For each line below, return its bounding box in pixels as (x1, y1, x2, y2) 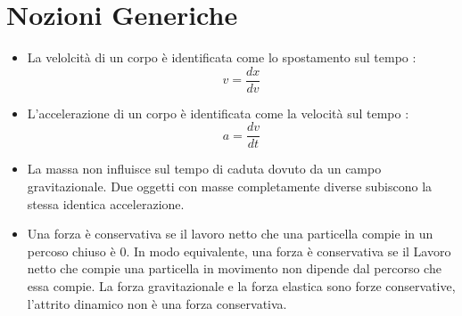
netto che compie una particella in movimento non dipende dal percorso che (27, 259, 441, 278)
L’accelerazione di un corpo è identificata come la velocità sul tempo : (27, 103, 409, 122)
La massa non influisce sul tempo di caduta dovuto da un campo (27, 159, 382, 178)
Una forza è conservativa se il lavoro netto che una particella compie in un (27, 224, 433, 243)
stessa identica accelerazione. (27, 194, 185, 213)
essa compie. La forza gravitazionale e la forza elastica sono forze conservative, (27, 277, 456, 295)
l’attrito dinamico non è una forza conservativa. (27, 294, 287, 312)
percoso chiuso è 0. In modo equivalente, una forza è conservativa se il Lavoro (27, 241, 451, 260)
